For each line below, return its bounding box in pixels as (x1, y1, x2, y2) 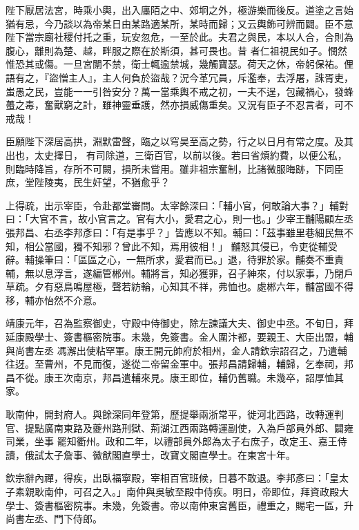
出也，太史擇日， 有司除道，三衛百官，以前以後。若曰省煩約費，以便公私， (6, 147, 347, 162)
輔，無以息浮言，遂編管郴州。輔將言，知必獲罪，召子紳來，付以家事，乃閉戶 (6, 265, 353, 280)
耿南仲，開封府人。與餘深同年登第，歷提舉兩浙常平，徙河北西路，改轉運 (6, 407, 334, 422)
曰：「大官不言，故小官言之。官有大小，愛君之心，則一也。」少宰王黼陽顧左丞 (6, 211, 353, 226)
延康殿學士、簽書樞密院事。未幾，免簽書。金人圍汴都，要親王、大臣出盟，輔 (6, 330, 353, 344)
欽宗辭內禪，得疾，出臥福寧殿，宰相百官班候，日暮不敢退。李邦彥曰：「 (6, 471, 329, 485)
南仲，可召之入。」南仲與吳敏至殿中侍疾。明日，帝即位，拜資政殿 (43, 484, 339, 498)
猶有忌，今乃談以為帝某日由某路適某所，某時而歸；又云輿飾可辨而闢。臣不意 (6, 16, 353, 30)
